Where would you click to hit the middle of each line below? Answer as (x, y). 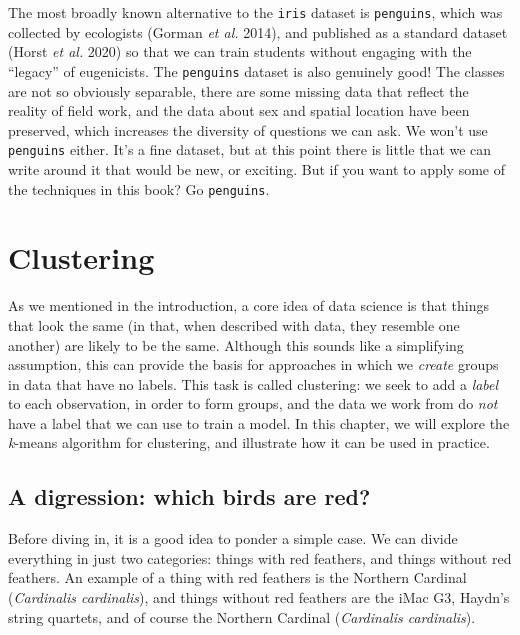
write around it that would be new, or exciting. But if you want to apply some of (257, 168)
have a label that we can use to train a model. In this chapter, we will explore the (259, 422)
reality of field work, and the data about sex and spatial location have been (239, 110)
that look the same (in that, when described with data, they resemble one (234, 324)
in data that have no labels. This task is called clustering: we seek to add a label (253, 383)
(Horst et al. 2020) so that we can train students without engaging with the (240, 51)
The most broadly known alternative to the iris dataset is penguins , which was (255, 12)
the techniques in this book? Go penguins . (139, 188)
